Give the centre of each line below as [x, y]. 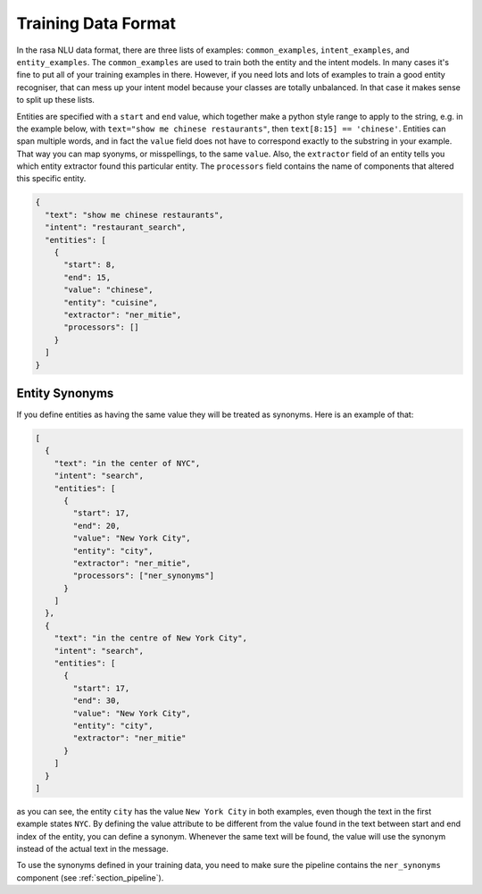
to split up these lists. [56, 100]
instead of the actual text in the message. [92, 849]
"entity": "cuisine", [111, 302]
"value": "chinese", [108, 290]
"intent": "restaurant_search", [116, 227]
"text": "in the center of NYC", [127, 463]
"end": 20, [96, 526]
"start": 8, [90, 265]
